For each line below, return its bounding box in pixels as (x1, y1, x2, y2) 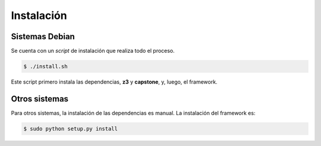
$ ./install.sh (23, 63, 68, 70)
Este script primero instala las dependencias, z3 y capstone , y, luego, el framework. (11, 78, 218, 85)
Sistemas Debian (11, 31, 75, 42)
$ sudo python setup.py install (23, 125, 118, 132)
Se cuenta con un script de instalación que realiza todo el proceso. (11, 47, 175, 55)
